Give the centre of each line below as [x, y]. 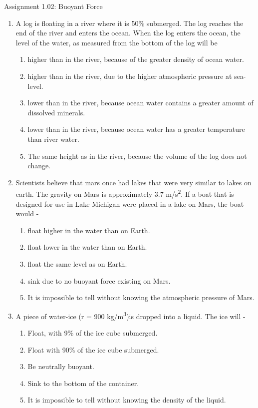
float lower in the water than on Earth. [87, 247]
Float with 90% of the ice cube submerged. [93, 349]
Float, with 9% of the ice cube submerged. [93, 332]
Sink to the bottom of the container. [83, 383]
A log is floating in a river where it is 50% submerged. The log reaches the [129, 23]
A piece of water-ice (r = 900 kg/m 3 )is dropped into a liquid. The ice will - [130, 315]
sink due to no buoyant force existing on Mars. [99, 280]
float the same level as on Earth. [77, 263]
